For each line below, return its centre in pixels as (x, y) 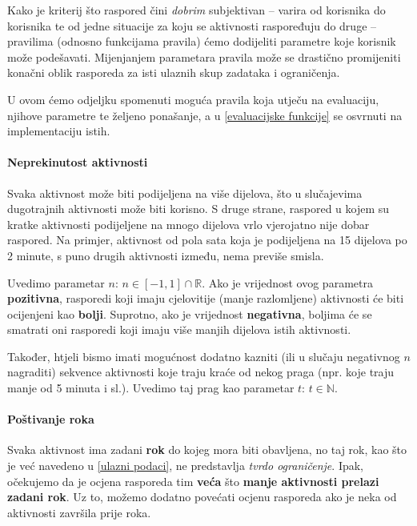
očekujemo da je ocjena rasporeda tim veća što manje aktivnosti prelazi (193, 481)
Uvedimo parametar (56, 282)
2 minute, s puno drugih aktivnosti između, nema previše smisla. (166, 255)
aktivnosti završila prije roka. (79, 512)
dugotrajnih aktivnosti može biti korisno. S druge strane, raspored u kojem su (198, 209)
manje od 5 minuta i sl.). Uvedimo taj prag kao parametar (151, 388)
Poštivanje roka (51, 419)
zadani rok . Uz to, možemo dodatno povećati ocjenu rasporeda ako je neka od (202, 497)
